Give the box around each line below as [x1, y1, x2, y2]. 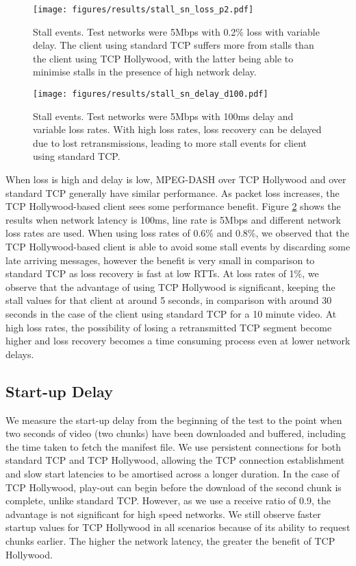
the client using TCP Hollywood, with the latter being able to [33, 51, 294, 65]
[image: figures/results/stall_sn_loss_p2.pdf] [33, 5, 254, 14]
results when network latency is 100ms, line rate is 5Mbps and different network [5, 212, 341, 226]
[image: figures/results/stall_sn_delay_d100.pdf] [33, 89, 268, 99]
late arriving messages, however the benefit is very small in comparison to [5, 252, 315, 267]
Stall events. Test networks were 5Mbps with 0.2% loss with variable [33, 24, 320, 38]
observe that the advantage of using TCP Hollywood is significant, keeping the [5, 279, 335, 294]
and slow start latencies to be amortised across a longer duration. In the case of [5, 466, 340, 480]
